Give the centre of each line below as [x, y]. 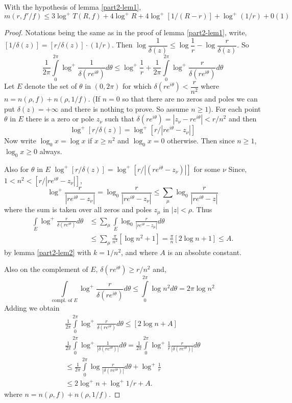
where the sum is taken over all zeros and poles [78, 209]
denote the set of [51, 86]
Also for [17, 169]
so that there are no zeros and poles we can [190, 98]
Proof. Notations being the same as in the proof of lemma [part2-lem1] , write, [126, 32]
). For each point [235, 108]
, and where [139, 252]
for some [207, 169]
